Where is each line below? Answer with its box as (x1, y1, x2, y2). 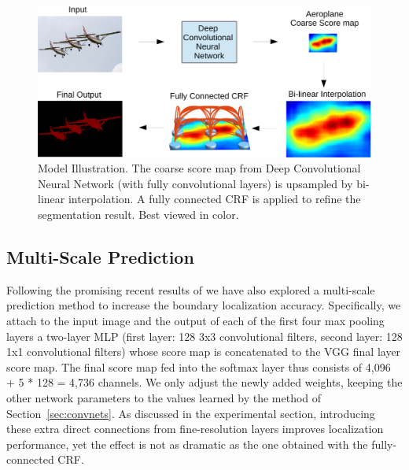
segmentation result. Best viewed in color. (38, 206, 239, 223)
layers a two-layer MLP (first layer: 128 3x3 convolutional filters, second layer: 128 (6, 328, 403, 344)
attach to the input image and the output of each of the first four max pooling (6, 313, 385, 329)
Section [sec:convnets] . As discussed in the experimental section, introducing (6, 405, 375, 421)
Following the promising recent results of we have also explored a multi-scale (6, 281, 375, 298)
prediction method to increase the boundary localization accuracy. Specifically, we (6, 297, 401, 313)
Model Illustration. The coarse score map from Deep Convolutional (38, 160, 361, 176)
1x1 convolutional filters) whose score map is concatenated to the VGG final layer (6, 343, 401, 360)
